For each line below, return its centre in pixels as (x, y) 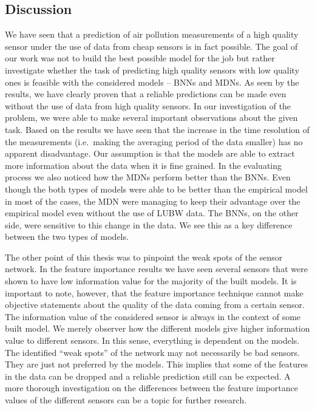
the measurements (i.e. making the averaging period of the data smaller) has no (154, 141)
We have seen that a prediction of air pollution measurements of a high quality (152, 34)
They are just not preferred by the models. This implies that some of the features (157, 364)
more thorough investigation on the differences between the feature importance (151, 388)
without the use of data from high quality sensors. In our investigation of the (148, 105)
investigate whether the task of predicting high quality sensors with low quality (152, 70)
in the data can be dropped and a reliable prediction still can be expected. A (148, 376)
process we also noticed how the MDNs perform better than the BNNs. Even (148, 177)
